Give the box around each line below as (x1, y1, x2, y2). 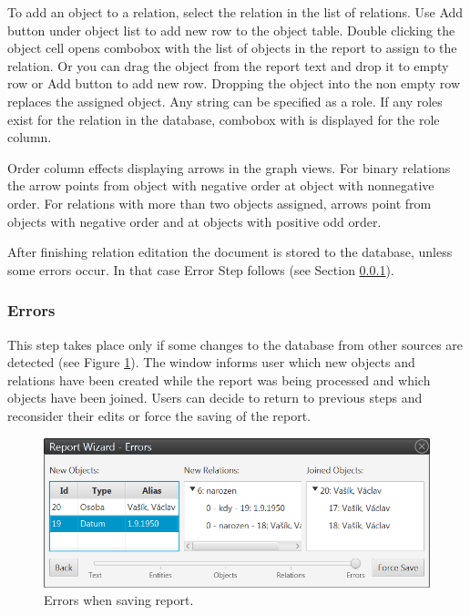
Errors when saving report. (44, 590, 194, 610)
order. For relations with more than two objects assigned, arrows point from (7, 193, 432, 212)
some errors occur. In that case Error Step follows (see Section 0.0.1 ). (7, 260, 394, 279)
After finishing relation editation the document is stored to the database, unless (7, 242, 453, 261)
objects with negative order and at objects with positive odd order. (7, 211, 382, 231)
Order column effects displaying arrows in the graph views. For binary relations (7, 158, 451, 177)
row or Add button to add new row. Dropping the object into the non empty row (7, 74, 461, 93)
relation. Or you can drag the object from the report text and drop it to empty (7, 56, 449, 75)
